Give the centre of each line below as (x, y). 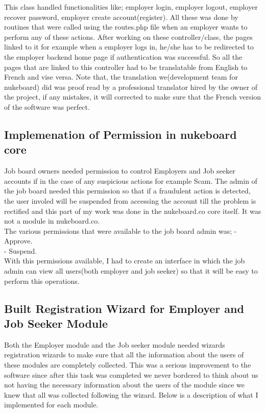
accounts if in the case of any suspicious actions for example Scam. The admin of (131, 180)
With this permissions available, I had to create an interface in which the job (125, 261)
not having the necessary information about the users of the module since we (125, 385)
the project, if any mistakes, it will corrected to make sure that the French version (133, 97)
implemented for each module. (51, 405)
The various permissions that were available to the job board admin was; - (121, 230)
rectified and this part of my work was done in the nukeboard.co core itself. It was (133, 211)
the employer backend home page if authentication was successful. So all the (123, 56)
